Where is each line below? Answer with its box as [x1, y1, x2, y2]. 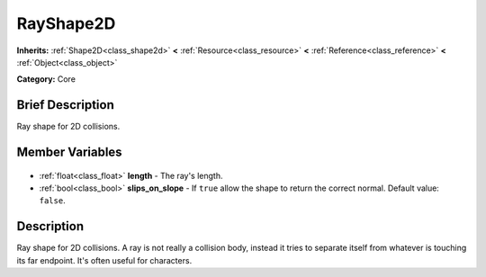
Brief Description [16, 97, 114, 112]
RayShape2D [16, 13, 116, 33]
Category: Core [16, 74, 76, 85]
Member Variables [16, 145, 122, 160]
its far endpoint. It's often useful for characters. [16, 255, 193, 265]
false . [39, 195, 67, 206]
